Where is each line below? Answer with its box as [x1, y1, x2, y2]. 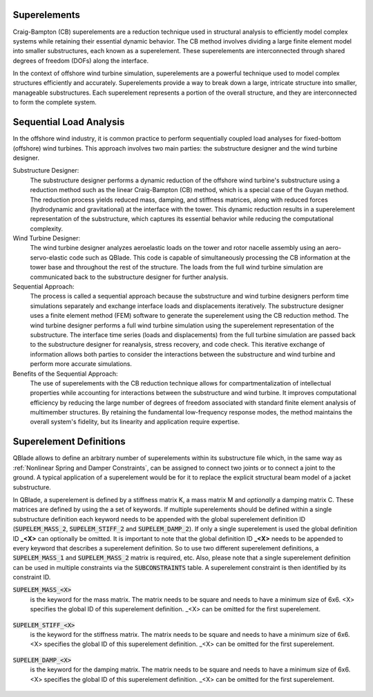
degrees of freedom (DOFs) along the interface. [12, 56, 149, 65]
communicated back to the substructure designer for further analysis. [30, 273, 229, 281]
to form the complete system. [12, 98, 97, 106]
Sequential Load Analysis [12, 116, 125, 128]
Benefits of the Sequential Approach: [12, 370, 118, 378]
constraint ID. [12, 573, 51, 582]
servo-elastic [30, 253, 68, 262]
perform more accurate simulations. [30, 360, 133, 368]
